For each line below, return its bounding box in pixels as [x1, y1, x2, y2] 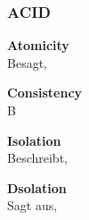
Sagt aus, [7, 196, 58, 215]
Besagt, [7, 53, 47, 72]
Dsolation [7, 178, 67, 197]
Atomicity [7, 36, 69, 55]
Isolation [7, 131, 61, 149]
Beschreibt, [7, 148, 68, 167]
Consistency [7, 83, 83, 102]
